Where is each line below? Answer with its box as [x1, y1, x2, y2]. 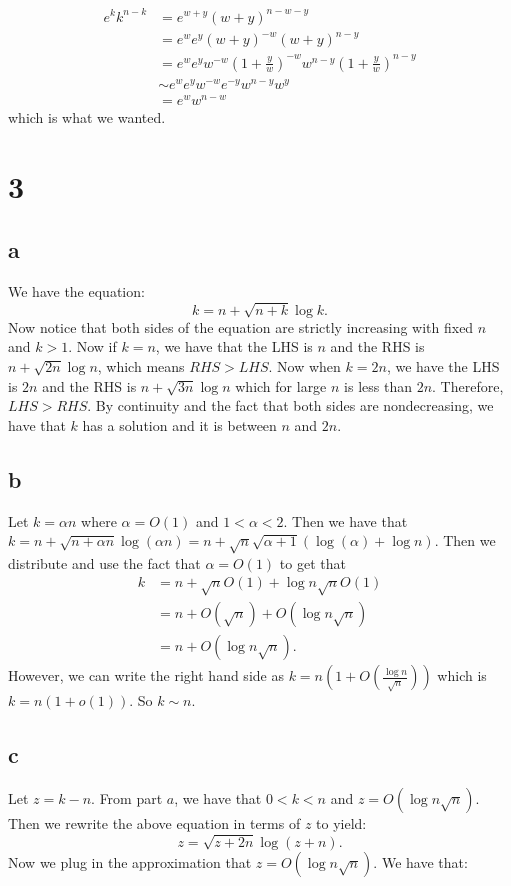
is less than [344, 375, 412, 396]
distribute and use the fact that [8, 552, 201, 573]
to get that [279, 552, 346, 573]
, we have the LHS [386, 355, 500, 376]
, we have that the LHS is [155, 336, 313, 357]
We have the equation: [8, 280, 145, 301]
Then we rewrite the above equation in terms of [8, 813, 301, 834]
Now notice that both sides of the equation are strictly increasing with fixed [8, 316, 474, 337]
